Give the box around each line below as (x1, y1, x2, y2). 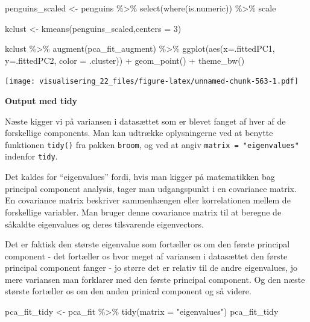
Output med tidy (5, 94, 78, 107)
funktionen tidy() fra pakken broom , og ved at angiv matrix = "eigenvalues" (5, 138, 299, 150)
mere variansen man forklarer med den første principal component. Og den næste (5, 273, 305, 285)
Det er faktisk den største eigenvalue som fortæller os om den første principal (5, 238, 290, 250)
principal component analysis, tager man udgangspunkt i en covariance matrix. (5, 182, 297, 194)
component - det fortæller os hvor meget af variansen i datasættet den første (5, 249, 288, 262)
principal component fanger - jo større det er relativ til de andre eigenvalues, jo (5, 261, 297, 274)
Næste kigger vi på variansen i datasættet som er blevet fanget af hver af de (5, 114, 286, 127)
